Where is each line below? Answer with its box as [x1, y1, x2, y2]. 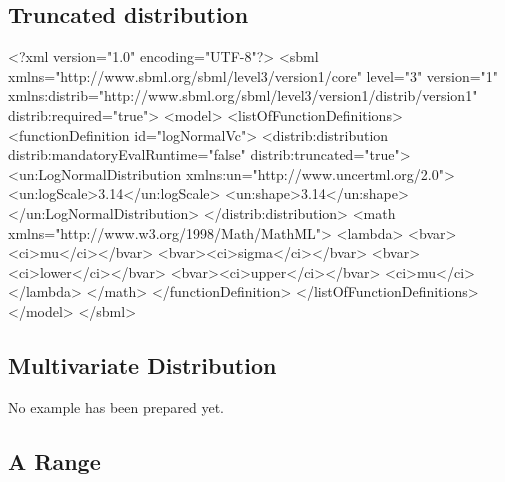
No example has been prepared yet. [8, 396, 224, 417]
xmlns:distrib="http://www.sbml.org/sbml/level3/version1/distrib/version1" [8, 85, 478, 106]
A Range [8, 445, 101, 476]
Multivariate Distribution [8, 349, 277, 380]
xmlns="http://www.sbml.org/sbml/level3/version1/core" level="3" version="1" [8, 65, 499, 86]
